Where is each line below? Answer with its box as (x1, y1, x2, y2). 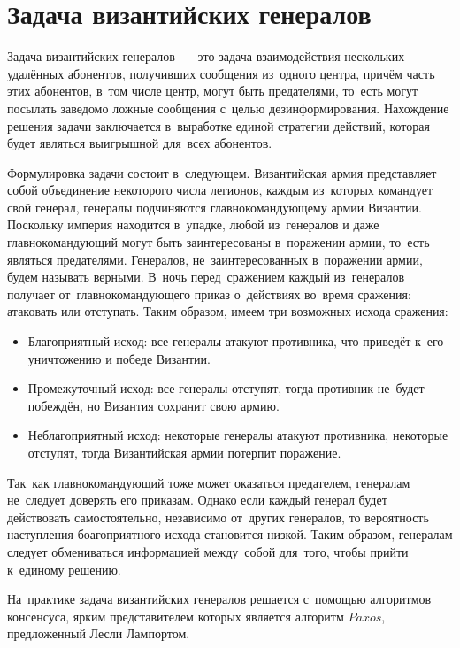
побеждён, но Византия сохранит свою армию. (27, 396, 280, 414)
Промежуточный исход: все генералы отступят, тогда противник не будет (27, 379, 425, 397)
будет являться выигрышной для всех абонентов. (7, 134, 272, 152)
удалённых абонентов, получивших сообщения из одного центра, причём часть (7, 64, 435, 82)
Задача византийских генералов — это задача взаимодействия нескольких (7, 47, 405, 66)
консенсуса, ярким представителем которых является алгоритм (7, 606, 344, 625)
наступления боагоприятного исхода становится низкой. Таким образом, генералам (7, 525, 453, 544)
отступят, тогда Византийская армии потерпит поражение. (27, 444, 341, 461)
